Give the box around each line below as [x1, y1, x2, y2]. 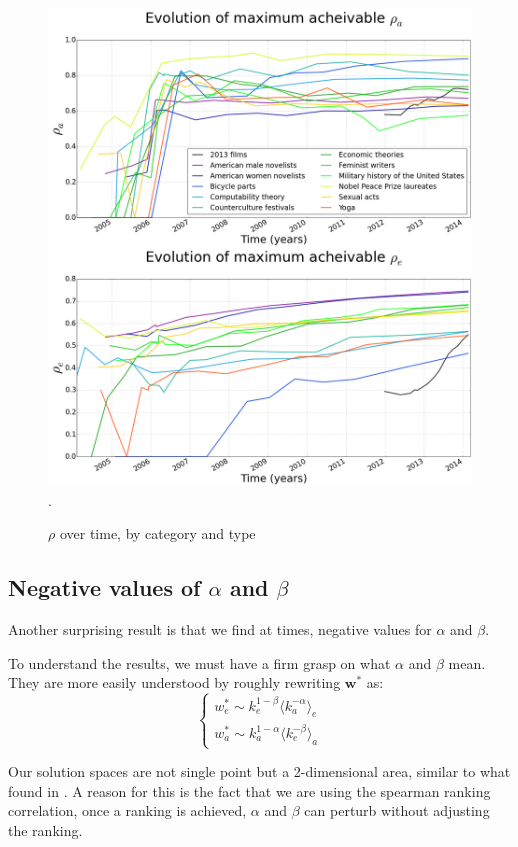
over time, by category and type [59, 523, 256, 544]
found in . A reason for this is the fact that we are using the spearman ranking [8, 780, 491, 801]
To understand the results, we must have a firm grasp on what [8, 652, 391, 673]
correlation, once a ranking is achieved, [8, 800, 247, 821]
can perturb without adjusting [304, 800, 490, 821]
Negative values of [8, 572, 201, 603]
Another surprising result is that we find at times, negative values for [8, 619, 432, 640]
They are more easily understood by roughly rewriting [8, 672, 341, 693]
